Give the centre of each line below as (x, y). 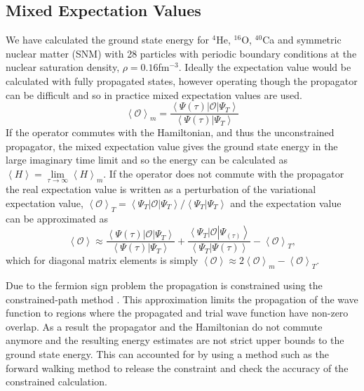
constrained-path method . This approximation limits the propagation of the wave (182, 299)
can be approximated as (57, 218)
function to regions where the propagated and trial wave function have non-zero (177, 313)
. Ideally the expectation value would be (265, 67)
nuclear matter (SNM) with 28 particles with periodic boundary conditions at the (181, 53)
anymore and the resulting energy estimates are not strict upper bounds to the (175, 340)
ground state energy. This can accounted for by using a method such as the (167, 354)
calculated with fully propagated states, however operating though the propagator (182, 80)
